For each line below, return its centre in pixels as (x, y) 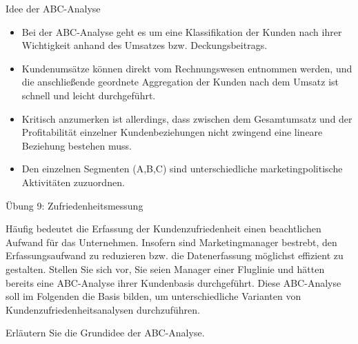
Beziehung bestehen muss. (77, 145)
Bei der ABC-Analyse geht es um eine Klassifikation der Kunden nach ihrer (182, 31)
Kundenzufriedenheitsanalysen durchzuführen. (103, 309)
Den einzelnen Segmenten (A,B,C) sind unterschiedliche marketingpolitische (182, 169)
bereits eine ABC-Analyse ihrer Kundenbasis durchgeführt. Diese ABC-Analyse (173, 282)
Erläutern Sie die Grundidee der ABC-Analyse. (105, 333)
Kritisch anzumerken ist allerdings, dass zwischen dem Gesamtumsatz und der (187, 118)
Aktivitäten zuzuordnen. (73, 182)
